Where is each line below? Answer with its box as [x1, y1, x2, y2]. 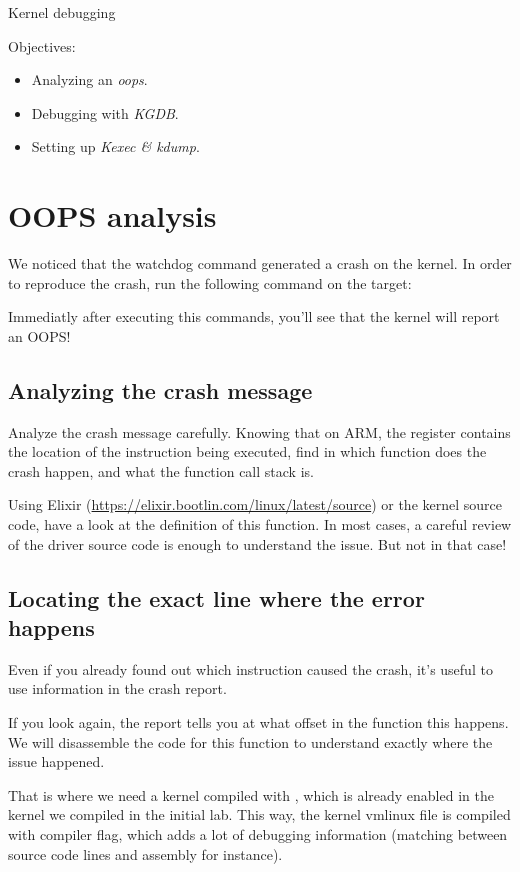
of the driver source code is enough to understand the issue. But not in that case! [8, 533, 507, 554]
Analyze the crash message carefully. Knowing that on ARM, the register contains [8, 421, 511, 442]
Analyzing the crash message [8, 374, 313, 405]
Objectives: [8, 35, 76, 56]
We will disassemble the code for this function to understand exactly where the [8, 731, 493, 752]
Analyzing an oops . [31, 69, 148, 90]
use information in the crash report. [8, 678, 227, 699]
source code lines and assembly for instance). [8, 843, 283, 864]
